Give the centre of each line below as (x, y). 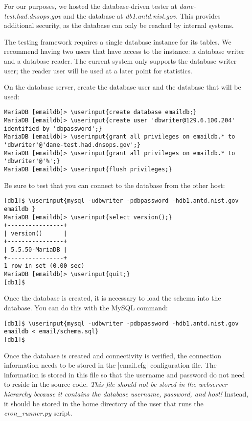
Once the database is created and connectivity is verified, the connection (113, 355)
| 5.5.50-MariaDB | (35, 250)
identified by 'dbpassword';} (53, 129)
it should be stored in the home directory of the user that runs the (104, 403)
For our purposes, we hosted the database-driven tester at (91, 6)
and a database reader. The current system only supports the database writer (120, 60)
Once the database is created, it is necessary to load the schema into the (113, 298)
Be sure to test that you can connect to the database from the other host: (115, 185)
